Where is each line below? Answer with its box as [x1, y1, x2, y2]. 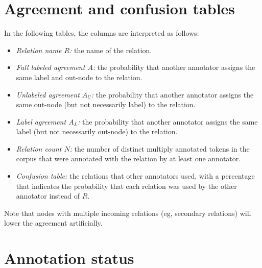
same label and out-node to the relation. [16, 71, 142, 82]
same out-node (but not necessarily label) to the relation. [16, 99, 196, 110]
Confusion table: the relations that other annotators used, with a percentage [16, 170, 255, 181]
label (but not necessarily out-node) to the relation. [16, 126, 178, 137]
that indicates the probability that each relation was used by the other [16, 180, 237, 191]
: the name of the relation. [69, 44, 152, 55]
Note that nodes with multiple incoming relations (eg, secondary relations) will [4, 207, 251, 218]
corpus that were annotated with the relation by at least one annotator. [16, 153, 241, 164]
